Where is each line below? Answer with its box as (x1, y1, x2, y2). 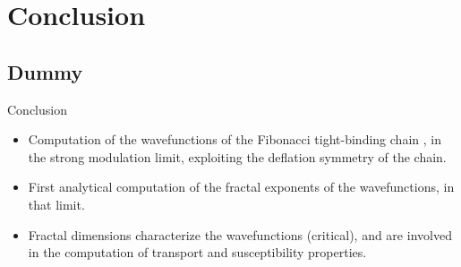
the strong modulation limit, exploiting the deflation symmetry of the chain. (28, 147, 447, 166)
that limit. (28, 194, 85, 213)
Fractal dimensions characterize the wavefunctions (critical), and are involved (28, 225, 452, 244)
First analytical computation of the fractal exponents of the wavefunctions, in (28, 177, 455, 196)
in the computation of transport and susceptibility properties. (28, 243, 367, 262)
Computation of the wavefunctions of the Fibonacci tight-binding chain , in (28, 130, 441, 149)
